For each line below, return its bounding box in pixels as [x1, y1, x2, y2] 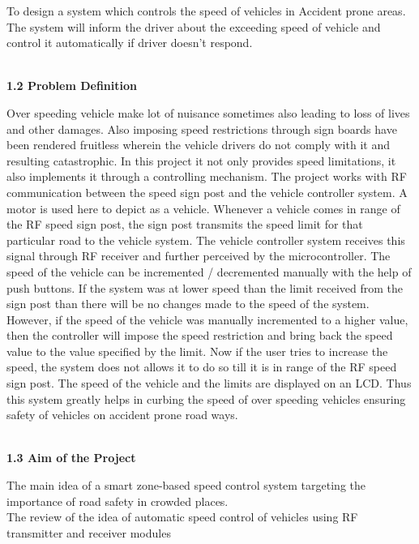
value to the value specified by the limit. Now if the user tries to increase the [6, 342, 388, 359]
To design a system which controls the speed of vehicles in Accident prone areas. [6, 2, 406, 19]
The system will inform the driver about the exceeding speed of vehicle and [6, 18, 381, 35]
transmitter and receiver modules [6, 524, 171, 541]
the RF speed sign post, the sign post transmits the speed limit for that [6, 216, 363, 233]
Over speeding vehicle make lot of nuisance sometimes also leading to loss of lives [6, 104, 410, 121]
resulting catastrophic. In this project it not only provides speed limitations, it [6, 152, 396, 169]
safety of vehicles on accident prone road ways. [6, 406, 238, 423]
